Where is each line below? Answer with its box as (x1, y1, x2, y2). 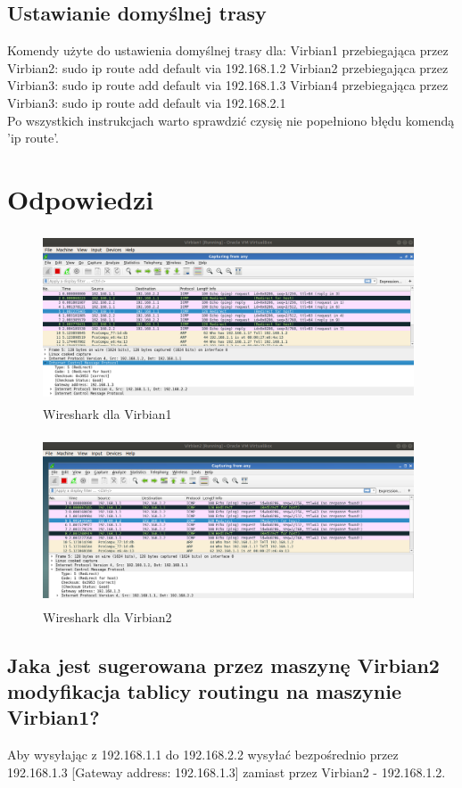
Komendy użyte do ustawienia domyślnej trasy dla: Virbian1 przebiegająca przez (7, 41, 449, 60)
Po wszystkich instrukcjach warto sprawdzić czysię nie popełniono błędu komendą (7, 111, 455, 129)
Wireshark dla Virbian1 (43, 405, 172, 423)
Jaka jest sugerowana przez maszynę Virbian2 (7, 651, 440, 678)
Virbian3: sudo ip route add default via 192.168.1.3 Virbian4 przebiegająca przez (7, 76, 449, 94)
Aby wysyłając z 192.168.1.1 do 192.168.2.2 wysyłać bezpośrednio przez (7, 745, 399, 764)
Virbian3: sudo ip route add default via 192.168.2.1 (7, 93, 286, 111)
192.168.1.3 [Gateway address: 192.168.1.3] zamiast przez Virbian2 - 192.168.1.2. (7, 762, 446, 781)
